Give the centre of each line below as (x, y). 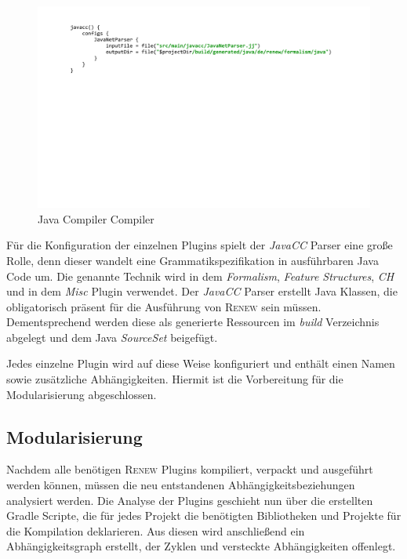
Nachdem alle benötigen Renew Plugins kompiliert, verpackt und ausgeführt (190, 469)
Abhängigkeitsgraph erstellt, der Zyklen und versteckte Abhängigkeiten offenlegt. (201, 546)
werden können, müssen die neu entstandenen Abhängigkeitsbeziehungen (181, 485)
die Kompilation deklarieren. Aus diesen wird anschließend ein (156, 530)
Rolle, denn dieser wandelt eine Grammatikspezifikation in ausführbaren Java (193, 260)
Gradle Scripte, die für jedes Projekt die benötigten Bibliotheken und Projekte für (204, 515)
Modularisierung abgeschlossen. (82, 394)
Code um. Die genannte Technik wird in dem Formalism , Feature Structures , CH (200, 276)
